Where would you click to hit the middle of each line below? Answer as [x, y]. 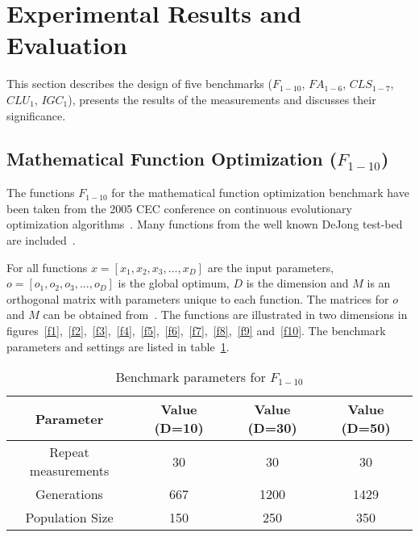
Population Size [69, 518]
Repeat [69, 452]
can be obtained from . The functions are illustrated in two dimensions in [225, 315]
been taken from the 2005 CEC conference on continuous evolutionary [179, 208]
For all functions [47, 267]
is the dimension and [297, 283]
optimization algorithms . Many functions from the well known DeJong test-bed [205, 224]
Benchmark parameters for [191, 377]
